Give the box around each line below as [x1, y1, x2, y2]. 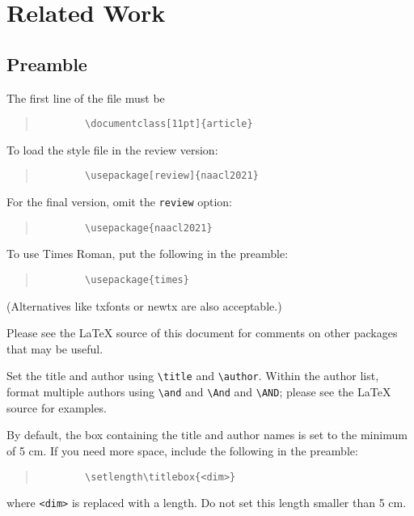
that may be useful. [6, 340, 103, 357]
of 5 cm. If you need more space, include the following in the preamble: [6, 442, 358, 459]
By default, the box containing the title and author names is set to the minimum [6, 426, 408, 443]
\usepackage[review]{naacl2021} [85, 170, 259, 182]
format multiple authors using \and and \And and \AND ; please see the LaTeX [6, 383, 391, 400]
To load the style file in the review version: [6, 141, 218, 158]
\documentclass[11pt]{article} [85, 118, 253, 130]
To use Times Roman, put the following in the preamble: [6, 245, 289, 262]
